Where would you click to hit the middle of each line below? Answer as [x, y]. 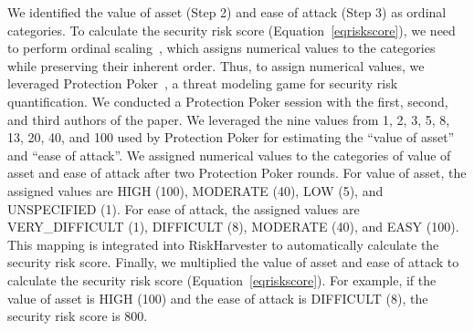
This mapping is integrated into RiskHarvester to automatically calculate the [223, 244]
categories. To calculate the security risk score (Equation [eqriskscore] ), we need [232, 30]
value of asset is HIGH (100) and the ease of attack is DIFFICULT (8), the [218, 298]
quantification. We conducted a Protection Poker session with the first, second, [228, 101]
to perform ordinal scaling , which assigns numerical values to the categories [221, 48]
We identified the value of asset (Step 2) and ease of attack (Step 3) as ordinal [227, 12]
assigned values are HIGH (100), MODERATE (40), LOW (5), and [195, 190]
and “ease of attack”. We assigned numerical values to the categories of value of [229, 155]
